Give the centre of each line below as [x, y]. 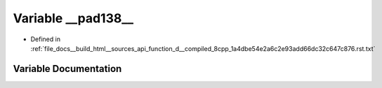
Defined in [46, 39]
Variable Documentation [67, 69]
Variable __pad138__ [73, 18]
